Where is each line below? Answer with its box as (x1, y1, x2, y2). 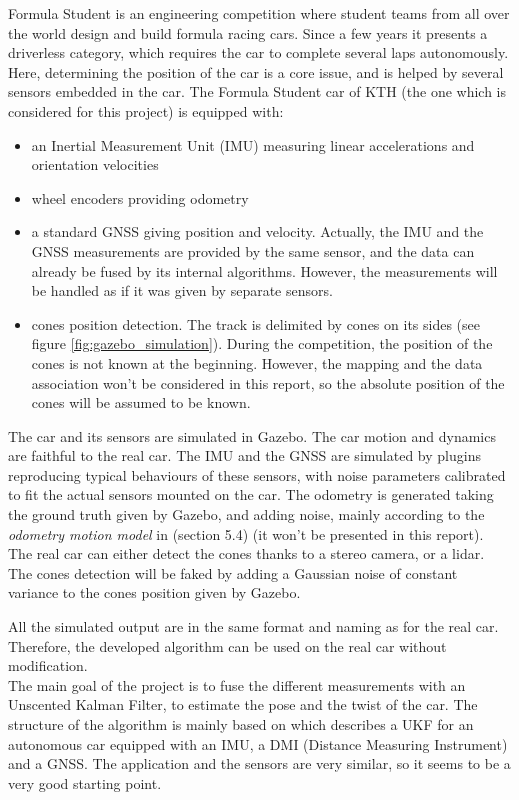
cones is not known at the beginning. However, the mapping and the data (31, 352, 483, 373)
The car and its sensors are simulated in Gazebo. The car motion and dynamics (8, 425, 496, 446)
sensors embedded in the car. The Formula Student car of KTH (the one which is (8, 81, 507, 102)
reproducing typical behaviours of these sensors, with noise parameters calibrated (8, 464, 506, 485)
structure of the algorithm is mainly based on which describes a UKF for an (8, 714, 474, 734)
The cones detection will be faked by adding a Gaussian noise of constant (8, 562, 458, 583)
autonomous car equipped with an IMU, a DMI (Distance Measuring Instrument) (8, 733, 508, 754)
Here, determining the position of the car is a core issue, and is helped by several (8, 61, 504, 82)
